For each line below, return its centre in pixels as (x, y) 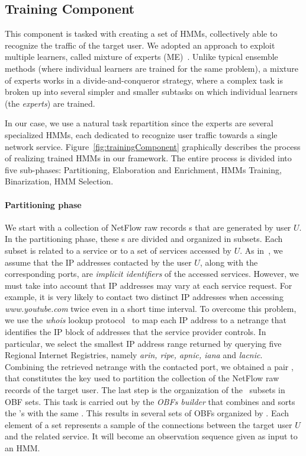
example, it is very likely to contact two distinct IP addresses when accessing (144, 297)
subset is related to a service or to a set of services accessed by (118, 250)
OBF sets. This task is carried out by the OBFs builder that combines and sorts (150, 401)
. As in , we (261, 250)
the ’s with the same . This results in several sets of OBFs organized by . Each (147, 413)
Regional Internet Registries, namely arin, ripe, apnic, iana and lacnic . (134, 355)
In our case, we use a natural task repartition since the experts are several (139, 123)
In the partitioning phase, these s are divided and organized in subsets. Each (144, 239)
